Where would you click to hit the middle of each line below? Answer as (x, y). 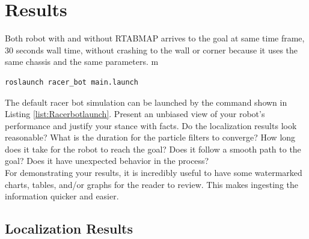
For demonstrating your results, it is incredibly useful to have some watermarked (154, 173)
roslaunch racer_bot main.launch (72, 82)
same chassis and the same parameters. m (82, 62)
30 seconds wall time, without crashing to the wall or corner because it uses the (151, 50)
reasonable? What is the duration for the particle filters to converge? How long (150, 137)
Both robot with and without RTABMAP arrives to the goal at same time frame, (155, 38)
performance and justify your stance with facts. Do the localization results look (151, 125)
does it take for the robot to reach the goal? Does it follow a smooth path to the (153, 149)
